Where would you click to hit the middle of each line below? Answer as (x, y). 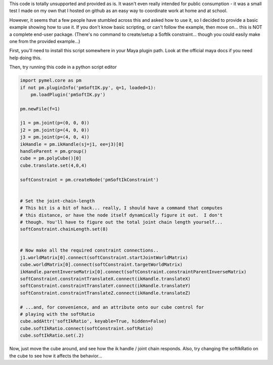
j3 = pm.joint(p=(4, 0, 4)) (55, 137)
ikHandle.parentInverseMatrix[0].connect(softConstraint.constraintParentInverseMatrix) (133, 272)
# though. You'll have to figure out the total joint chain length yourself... (121, 222)
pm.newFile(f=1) (40, 109)
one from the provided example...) (45, 41)
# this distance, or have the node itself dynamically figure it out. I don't (121, 215)
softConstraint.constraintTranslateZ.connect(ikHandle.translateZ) (105, 293)
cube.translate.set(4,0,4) (53, 165)
